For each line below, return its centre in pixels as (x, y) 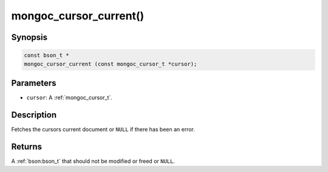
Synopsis (29, 37)
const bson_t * (46, 55)
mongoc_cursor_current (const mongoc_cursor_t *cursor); (111, 64)
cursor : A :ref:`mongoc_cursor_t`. (69, 98)
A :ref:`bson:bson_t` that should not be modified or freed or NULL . (93, 161)
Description (34, 115)
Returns (27, 146)
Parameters (34, 83)
